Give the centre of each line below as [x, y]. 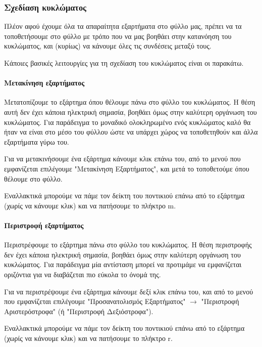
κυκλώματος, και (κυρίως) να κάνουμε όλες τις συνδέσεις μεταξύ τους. [108, 46]
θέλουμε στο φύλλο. [33, 178]
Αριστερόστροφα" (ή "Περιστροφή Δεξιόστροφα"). [79, 311]
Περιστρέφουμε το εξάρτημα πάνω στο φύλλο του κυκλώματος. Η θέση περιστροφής [128, 245]
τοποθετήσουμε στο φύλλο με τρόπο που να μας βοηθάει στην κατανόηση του [118, 36]
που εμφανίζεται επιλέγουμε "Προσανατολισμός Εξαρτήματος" [95, 301]
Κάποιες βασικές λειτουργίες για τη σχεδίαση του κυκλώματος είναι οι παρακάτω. [124, 63]
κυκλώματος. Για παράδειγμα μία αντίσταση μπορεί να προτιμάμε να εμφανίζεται [123, 264]
